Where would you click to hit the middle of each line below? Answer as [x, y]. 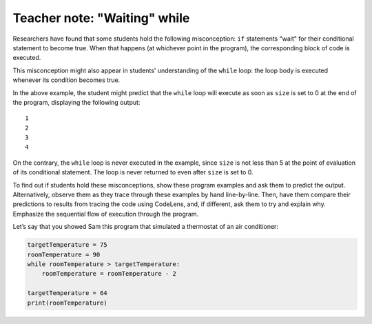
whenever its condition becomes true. [66, 80]
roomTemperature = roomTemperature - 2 [109, 274]
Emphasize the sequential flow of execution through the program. [106, 214]
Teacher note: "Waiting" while [101, 18]
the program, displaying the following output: [76, 102]
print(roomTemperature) [68, 303]
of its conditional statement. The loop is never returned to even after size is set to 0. [133, 172]
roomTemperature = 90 [64, 254]
